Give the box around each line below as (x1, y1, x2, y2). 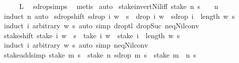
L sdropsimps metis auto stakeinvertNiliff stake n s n (19, 1, 218, 11)
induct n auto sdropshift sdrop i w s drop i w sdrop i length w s (4, 10, 235, 21)
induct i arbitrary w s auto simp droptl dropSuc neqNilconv (4, 20, 199, 31)
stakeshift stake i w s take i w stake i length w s (4, 30, 180, 40)
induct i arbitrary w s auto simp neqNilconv (4, 40, 148, 50)
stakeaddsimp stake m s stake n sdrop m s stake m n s (4, 49, 196, 60)
